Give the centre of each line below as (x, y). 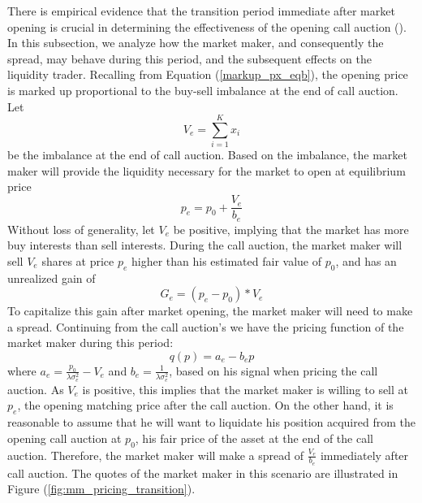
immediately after (364, 455)
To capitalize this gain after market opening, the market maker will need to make (210, 311)
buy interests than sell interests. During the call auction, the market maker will (205, 245)
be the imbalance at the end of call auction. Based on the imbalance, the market (207, 155)
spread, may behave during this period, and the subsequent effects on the (189, 58)
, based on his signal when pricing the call (273, 370)
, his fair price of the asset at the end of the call (254, 438)
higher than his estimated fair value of (226, 260)
